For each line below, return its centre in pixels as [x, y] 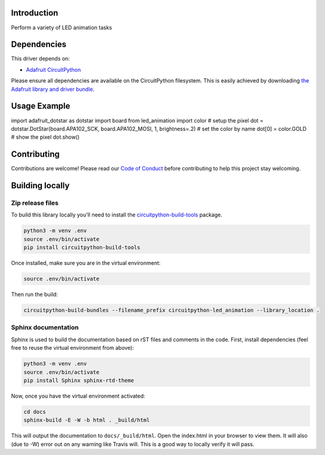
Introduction [35, 13]
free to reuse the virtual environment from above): [73, 348]
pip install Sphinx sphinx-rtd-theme [79, 380]
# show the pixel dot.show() [45, 137]
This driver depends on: [40, 59]
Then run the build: [34, 294]
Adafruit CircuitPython [53, 69]
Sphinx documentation [45, 328]
